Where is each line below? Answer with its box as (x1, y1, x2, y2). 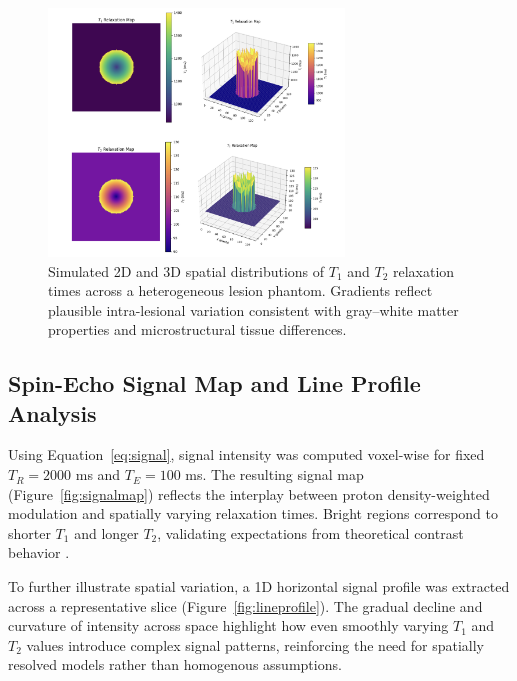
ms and (75, 464, 121, 485)
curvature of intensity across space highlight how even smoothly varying (8, 615, 449, 636)
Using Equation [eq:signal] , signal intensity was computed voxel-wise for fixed (8, 444, 485, 465)
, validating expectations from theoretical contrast (157, 522, 464, 543)
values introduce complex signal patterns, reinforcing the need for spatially (26, 634, 485, 655)
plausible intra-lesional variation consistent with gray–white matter (48, 299, 459, 320)
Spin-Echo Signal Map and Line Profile (8, 368, 421, 399)
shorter (8, 522, 51, 543)
